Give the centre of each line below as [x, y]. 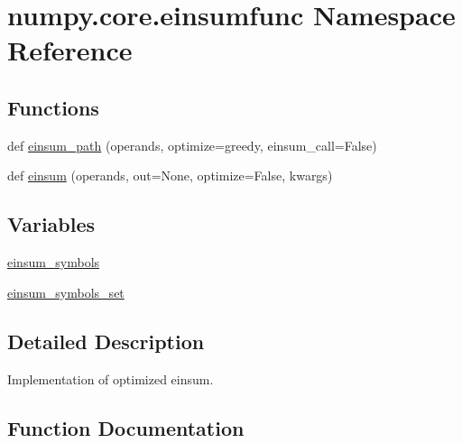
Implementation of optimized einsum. [111, 378]
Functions [53, 107]
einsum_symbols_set [66, 292]
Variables [51, 224]
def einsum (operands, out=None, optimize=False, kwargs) [170, 175]
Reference [70, 50]
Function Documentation [126, 427]
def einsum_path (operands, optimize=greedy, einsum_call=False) [192, 145]
